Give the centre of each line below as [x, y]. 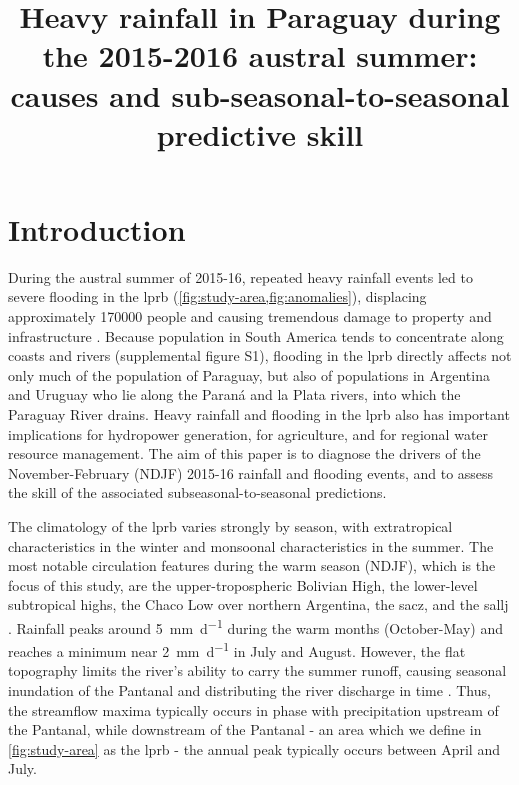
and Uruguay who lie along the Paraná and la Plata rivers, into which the [234, 394]
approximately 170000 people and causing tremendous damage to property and [250, 316]
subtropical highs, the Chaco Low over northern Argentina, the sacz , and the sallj [258, 604]
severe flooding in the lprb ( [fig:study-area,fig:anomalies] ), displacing [217, 296]
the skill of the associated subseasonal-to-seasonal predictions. [197, 492]
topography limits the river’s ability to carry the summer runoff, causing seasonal [257, 670]
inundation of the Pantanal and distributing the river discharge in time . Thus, [249, 690]
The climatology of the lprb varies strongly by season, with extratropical [230, 526]
